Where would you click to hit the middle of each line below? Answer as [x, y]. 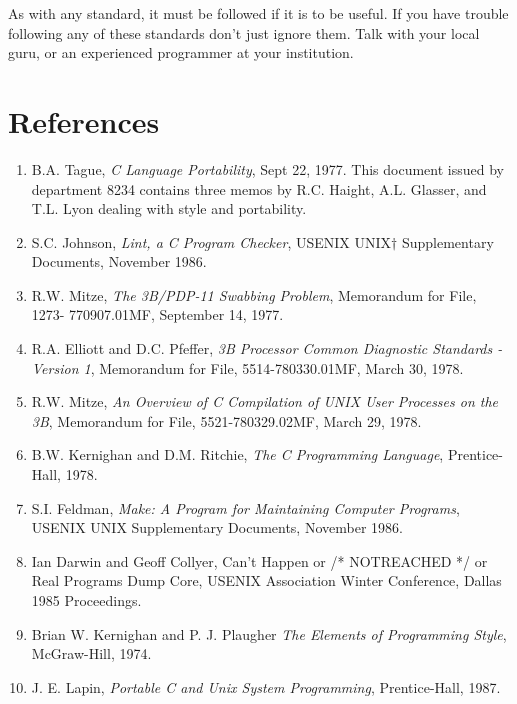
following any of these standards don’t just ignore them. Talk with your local [244, 32]
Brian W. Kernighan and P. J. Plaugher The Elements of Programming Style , [269, 633]
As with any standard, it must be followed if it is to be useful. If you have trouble [258, 13]
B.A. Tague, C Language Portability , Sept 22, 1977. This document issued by [267, 168]
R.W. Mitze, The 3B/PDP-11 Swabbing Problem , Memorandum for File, [254, 294]
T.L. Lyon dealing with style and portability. [169, 208]
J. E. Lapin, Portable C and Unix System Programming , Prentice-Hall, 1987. [266, 686]
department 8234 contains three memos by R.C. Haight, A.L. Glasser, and [259, 188]
